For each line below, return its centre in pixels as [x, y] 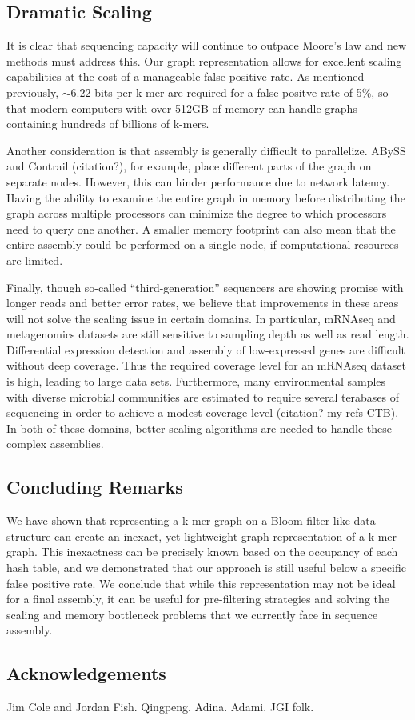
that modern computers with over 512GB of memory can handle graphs [182, 108]
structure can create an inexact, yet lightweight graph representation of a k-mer [202, 536]
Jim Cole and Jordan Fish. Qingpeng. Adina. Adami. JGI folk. [160, 707]
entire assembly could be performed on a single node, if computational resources [203, 244]
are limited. [35, 260]
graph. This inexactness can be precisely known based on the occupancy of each [202, 552]
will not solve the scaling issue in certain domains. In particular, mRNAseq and [201, 318]
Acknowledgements [86, 673]
